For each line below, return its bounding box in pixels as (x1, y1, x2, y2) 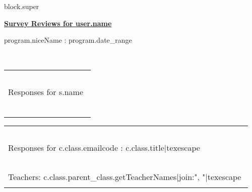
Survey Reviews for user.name (4, 18, 112, 28)
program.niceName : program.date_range (4, 35, 132, 45)
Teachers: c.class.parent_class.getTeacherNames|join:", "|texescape (8, 171, 241, 183)
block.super (4, 1, 39, 11)
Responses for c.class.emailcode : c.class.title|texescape (8, 142, 200, 154)
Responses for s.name (8, 86, 84, 98)
